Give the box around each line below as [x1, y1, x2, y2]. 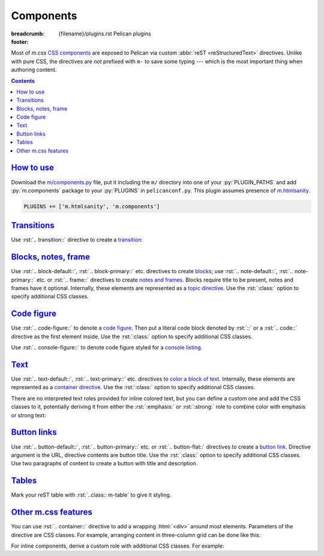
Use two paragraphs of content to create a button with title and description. [11, 460, 198, 467]
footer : [11, 38, 29, 45]
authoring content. [11, 66, 57, 73]
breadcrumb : [11, 30, 45, 37]
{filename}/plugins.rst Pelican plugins [58, 30, 151, 37]
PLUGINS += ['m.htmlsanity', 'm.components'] [23, 203, 160, 210]
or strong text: [11, 411, 46, 419]
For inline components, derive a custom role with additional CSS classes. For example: [11, 542, 224, 549]
